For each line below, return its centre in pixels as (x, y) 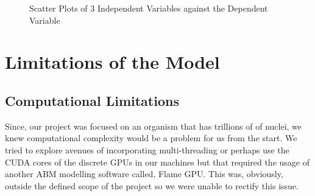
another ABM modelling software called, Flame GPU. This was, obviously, (144, 174)
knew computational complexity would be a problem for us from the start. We (151, 138)
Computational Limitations (92, 100)
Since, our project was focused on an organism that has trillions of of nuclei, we (154, 126)
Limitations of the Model (112, 62)
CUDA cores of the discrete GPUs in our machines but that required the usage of (157, 162)
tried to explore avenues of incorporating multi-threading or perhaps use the (147, 149)
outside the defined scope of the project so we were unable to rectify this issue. (152, 185)
